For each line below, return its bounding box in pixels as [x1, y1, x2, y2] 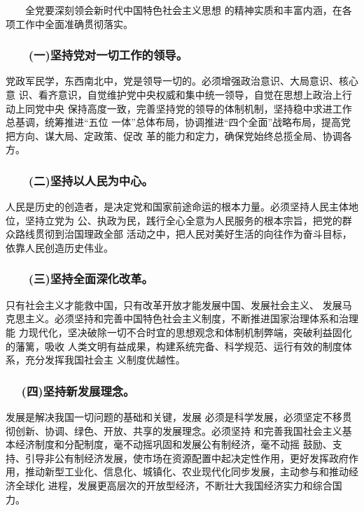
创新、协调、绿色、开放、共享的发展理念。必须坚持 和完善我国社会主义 [15, 423, 342, 438]
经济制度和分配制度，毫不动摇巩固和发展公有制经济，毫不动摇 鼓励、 [15, 437, 332, 452]
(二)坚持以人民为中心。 [28, 171, 153, 189]
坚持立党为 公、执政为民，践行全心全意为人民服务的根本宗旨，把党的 [24, 213, 342, 227]
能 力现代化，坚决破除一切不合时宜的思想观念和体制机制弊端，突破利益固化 [6, 324, 352, 339]
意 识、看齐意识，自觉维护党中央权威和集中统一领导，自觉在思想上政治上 [6, 87, 342, 101]
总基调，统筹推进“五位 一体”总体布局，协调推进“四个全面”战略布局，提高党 [6, 115, 351, 129]
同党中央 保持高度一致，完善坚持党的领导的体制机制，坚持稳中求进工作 [24, 101, 352, 115]
